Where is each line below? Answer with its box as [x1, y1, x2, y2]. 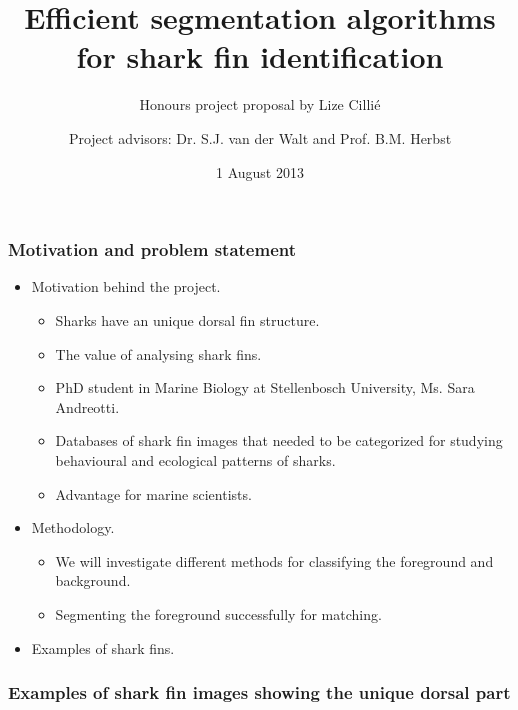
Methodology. [31, 517, 115, 538]
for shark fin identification [76, 36, 444, 77]
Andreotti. [55, 396, 120, 417]
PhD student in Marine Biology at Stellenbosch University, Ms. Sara [55, 377, 475, 398]
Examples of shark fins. [31, 637, 175, 658]
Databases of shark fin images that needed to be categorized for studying [55, 430, 503, 451]
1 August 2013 [216, 161, 304, 182]
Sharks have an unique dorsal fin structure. [55, 309, 320, 330]
